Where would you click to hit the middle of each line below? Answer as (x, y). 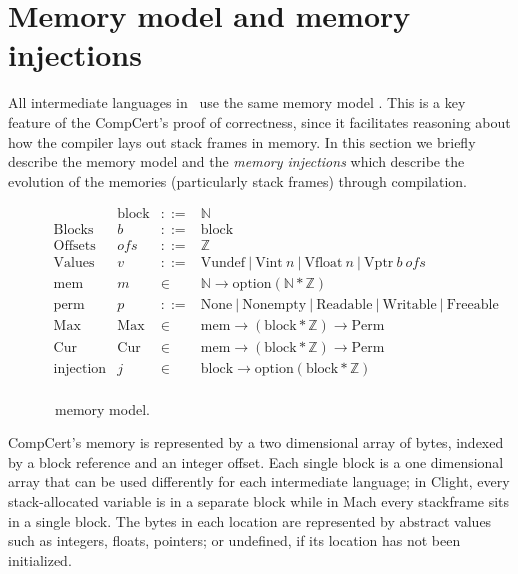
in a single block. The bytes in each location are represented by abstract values (250, 520)
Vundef (223, 263)
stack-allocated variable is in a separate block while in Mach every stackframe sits (259, 500)
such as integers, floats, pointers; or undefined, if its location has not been (234, 540)
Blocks (73, 230)
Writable (409, 305)
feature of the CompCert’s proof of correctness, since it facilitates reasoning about (259, 121)
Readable (344, 305)
